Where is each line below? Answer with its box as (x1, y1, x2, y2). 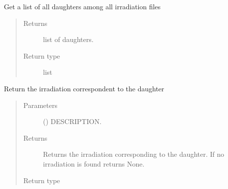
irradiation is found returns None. (43, 158, 145, 168)
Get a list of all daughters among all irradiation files (4, 1, 161, 11)
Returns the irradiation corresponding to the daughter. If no (43, 149, 225, 159)
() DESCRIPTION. (43, 116, 101, 126)
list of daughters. (43, 34, 94, 44)
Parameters (23, 100, 57, 110)
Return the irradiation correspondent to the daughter (4, 83, 164, 93)
